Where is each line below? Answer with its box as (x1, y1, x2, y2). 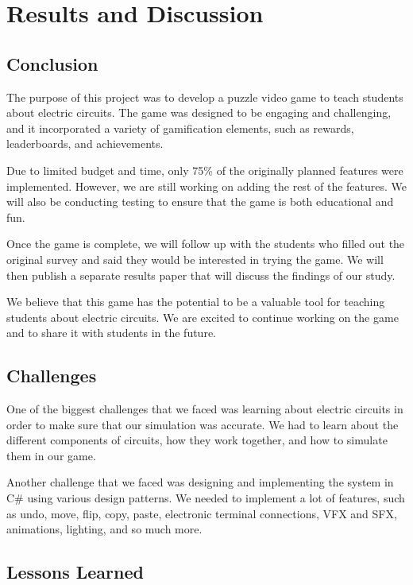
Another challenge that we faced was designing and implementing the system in (6, 474, 394, 490)
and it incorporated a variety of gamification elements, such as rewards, (6, 119, 354, 136)
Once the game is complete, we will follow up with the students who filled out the (6, 235, 405, 252)
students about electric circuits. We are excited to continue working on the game (6, 308, 399, 325)
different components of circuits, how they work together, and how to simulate (6, 432, 388, 448)
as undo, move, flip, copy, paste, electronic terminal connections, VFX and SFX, (6, 505, 397, 521)
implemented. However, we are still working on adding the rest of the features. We (6, 177, 407, 194)
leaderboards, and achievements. (6, 135, 164, 152)
